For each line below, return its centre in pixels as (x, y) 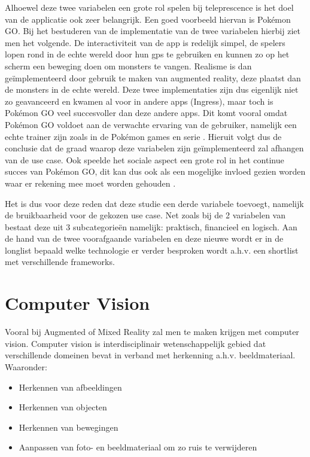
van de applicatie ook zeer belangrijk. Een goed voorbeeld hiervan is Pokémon (148, 19)
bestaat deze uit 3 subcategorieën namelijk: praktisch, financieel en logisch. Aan (151, 226)
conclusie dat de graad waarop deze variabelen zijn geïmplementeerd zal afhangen (154, 148)
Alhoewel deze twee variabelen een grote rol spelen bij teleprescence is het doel (149, 7)
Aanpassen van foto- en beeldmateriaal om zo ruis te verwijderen (138, 447)
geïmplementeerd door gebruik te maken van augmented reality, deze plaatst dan (153, 77)
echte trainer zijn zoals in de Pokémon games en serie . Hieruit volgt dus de (143, 136)
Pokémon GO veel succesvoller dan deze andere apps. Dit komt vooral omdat (146, 113)
